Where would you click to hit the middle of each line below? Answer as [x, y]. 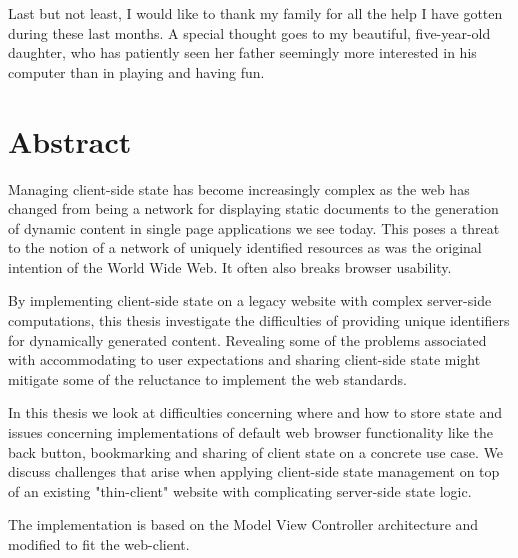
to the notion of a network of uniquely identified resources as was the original [245, 247]
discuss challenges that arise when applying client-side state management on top [254, 471]
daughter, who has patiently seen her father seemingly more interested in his [242, 52]
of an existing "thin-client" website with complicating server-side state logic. [240, 490]
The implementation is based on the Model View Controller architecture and [243, 524]
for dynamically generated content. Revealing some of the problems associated [247, 339]
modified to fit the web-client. [99, 544]
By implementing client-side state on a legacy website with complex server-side [250, 300]
